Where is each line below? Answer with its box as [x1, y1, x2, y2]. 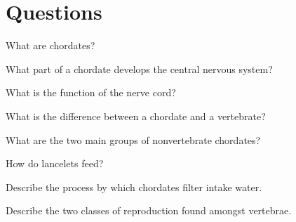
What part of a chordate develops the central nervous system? [6, 61, 273, 76]
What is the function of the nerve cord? [6, 85, 176, 100]
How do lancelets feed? [6, 156, 104, 171]
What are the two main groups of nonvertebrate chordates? [6, 132, 261, 147]
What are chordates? [6, 38, 95, 53]
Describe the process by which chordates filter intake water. [6, 179, 262, 194]
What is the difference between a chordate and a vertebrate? [6, 108, 266, 123]
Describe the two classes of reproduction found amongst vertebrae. [6, 203, 292, 218]
